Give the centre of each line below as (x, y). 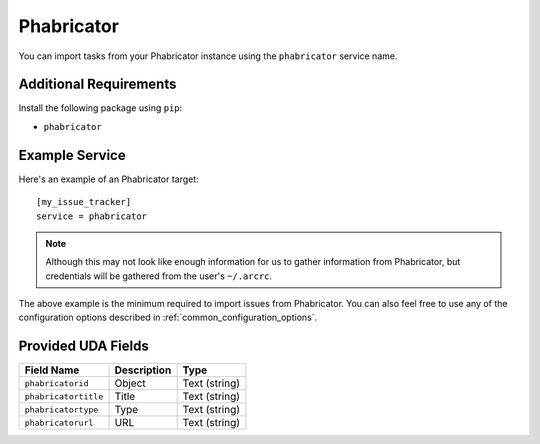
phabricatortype (61, 409)
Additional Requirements (97, 84)
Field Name (52, 370)
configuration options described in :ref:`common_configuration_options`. (168, 317)
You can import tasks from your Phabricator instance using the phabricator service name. (208, 56)
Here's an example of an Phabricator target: (108, 179)
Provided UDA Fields (83, 346)
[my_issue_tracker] (84, 202)
